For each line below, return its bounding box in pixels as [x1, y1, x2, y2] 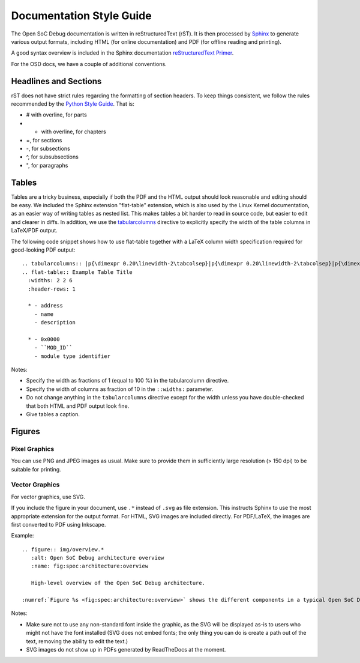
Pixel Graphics [11, 444, 55, 453]
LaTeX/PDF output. [11, 227, 58, 234]
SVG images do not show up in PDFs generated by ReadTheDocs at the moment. [26, 646, 226, 653]
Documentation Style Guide [11, 9, 152, 22]
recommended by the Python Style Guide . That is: [11, 100, 134, 107]
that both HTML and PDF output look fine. [26, 402, 130, 410]
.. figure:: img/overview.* [22, 546, 104, 552]
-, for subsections [26, 145, 70, 152]
